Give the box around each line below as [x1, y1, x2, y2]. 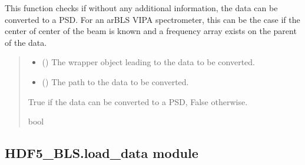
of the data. [5, 36, 47, 48]
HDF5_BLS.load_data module [5, 144, 198, 162]
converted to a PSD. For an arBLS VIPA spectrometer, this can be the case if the [5, 13, 300, 25]
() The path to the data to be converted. [42, 75, 189, 87]
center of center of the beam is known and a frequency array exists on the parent [5, 25, 297, 37]
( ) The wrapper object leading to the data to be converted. [42, 56, 255, 68]
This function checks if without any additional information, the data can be [5, 2, 278, 14]
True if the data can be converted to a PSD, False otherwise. [28, 95, 248, 107]
